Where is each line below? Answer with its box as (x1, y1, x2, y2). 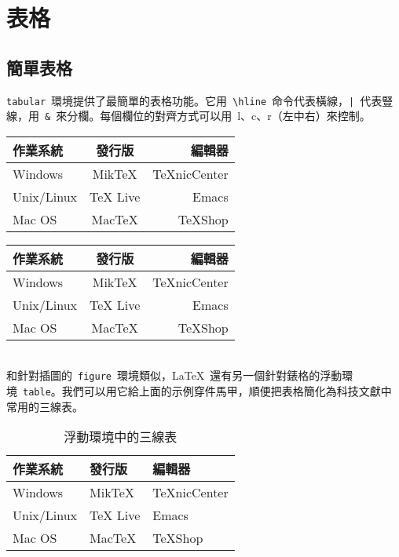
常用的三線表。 (6, 398, 83, 414)
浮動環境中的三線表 (64, 428, 178, 446)
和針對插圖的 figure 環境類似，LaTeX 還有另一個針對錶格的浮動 (6, 367, 342, 384)
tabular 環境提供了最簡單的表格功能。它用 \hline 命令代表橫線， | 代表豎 (6, 92, 394, 108)
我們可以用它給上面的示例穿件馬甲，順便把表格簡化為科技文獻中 (61, 383, 392, 399)
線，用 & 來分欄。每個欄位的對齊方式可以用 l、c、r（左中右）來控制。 (6, 107, 371, 124)
